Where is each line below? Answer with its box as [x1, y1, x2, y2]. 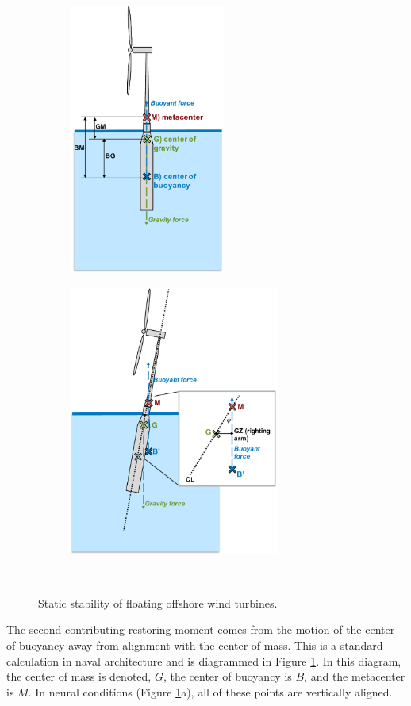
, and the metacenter [304, 668, 405, 685]
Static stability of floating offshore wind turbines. [38, 594, 278, 611]
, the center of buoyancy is [163, 668, 292, 685]
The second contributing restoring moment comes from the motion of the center [6, 621, 395, 638]
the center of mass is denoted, [6, 668, 152, 685]
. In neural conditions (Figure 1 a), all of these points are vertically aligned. [28, 683, 393, 700]
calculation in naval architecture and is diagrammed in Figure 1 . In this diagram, [6, 652, 401, 669]
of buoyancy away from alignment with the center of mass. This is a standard [6, 636, 383, 653]
